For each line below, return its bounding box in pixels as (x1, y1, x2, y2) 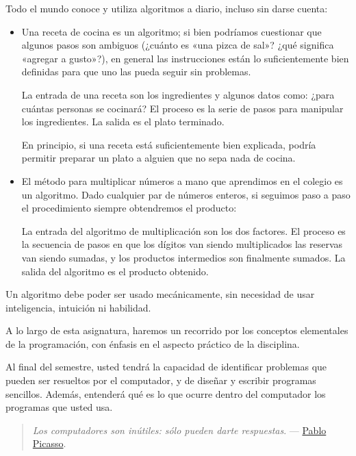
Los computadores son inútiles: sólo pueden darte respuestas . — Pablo (32, 422, 327, 437)
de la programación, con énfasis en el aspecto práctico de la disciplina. (5, 336, 300, 351)
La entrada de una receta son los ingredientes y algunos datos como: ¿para (21, 87, 335, 101)
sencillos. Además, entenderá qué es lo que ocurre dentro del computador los (5, 386, 326, 401)
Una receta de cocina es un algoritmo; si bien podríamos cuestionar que (21, 24, 322, 38)
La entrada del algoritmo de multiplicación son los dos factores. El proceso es (21, 223, 346, 238)
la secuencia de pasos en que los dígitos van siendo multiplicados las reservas (21, 237, 343, 251)
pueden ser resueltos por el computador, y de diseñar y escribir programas (5, 373, 316, 388)
